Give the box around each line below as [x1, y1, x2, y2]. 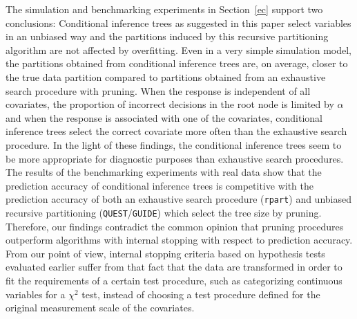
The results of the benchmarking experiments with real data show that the [6, 165, 322, 179]
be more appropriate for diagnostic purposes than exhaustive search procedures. [6, 151, 344, 165]
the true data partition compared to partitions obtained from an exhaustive [6, 69, 326, 84]
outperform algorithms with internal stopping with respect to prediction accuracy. [6, 233, 353, 247]
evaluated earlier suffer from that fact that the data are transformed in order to [6, 259, 342, 274]
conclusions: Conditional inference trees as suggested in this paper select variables [6, 15, 351, 30]
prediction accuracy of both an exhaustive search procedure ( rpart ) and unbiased [6, 192, 351, 206]
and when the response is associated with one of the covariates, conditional [6, 110, 323, 125]
